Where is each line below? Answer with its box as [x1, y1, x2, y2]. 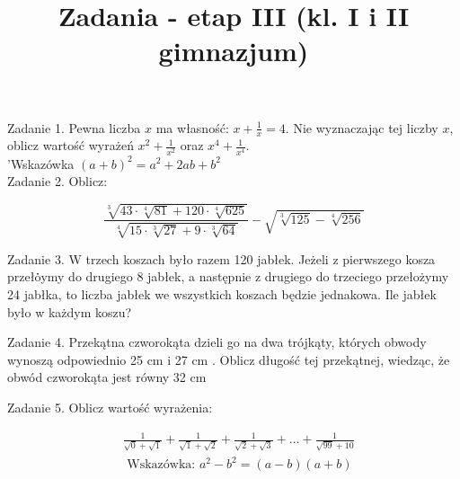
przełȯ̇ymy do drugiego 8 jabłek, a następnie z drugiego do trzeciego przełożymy [7, 267, 449, 286]
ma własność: [155, 118, 229, 137]
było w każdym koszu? [7, 302, 132, 321]
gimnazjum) [158, 32, 309, 69]
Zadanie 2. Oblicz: [7, 172, 108, 191]
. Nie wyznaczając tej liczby [285, 118, 438, 137]
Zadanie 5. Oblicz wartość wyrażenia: [7, 397, 213, 416]
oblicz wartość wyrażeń [7, 136, 134, 155]
